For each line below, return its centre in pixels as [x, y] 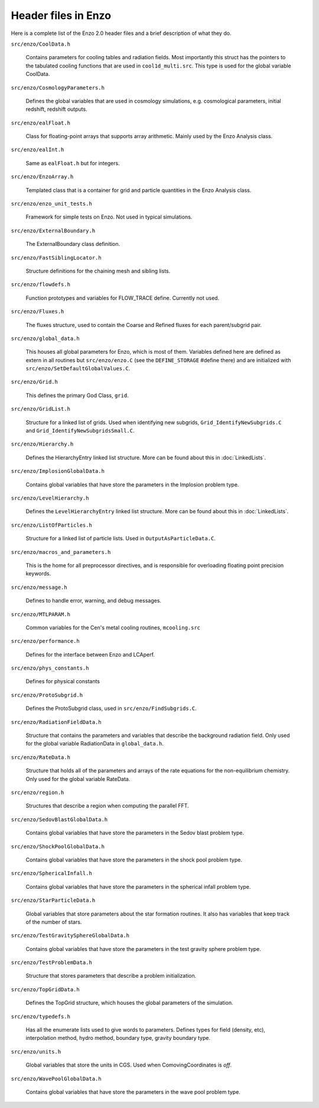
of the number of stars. [54, 922]
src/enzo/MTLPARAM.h [41, 614]
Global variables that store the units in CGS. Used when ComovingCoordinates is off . [129, 1065]
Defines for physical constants [63, 681]
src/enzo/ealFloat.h [41, 123]
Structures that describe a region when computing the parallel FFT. [107, 806]
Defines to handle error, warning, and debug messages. [94, 601]
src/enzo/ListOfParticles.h [52, 525]
